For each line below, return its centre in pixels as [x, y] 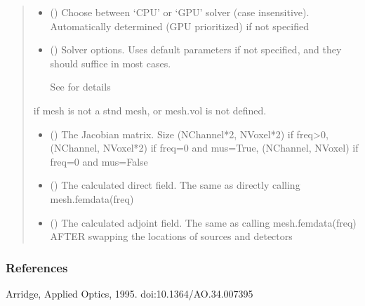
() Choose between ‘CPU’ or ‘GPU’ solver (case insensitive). [180, 12]
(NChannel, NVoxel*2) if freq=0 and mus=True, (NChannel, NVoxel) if [204, 148]
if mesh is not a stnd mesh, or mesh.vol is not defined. [150, 110]
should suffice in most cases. [111, 63]
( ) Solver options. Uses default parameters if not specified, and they [196, 49]
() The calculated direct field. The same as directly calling [175, 185]
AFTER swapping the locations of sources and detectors [171, 236]
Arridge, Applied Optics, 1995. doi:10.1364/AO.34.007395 [130, 293]
